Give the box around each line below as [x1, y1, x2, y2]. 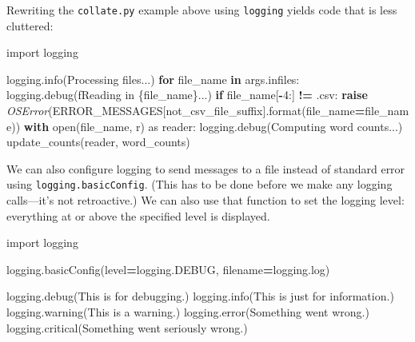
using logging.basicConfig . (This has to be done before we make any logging [6, 176, 393, 193]
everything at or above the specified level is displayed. [6, 207, 270, 224]
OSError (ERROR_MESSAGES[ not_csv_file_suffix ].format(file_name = [6, 102, 365, 119]
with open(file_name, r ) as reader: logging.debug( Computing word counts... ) [23, 117, 403, 134]
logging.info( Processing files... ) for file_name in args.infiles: [6, 70, 300, 87]
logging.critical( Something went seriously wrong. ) [6, 319, 248, 336]
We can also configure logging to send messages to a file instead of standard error [6, 160, 405, 177]
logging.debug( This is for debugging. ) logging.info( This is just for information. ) [6, 288, 394, 304]
